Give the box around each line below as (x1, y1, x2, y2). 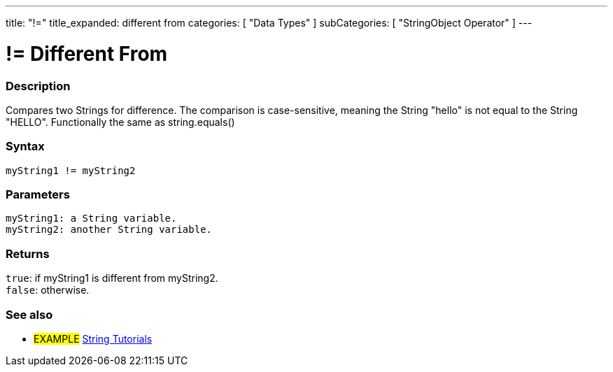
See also (6, 307, 53, 322)
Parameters (6, 187, 70, 201)
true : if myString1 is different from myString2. (6, 272, 218, 285)
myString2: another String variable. (6, 224, 213, 236)
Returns (6, 246, 50, 261)
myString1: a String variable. (6, 213, 177, 224)
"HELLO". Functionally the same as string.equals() (6, 115, 235, 128)
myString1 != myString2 (6, 164, 136, 176)
